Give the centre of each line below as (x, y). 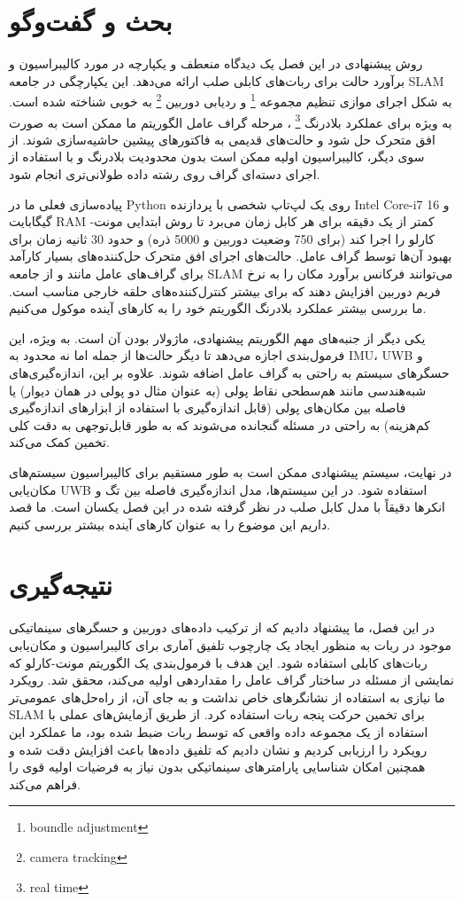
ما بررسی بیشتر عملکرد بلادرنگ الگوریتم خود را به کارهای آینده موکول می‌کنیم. (218, 308)
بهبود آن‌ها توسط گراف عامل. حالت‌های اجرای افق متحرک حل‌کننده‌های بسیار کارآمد (231, 256)
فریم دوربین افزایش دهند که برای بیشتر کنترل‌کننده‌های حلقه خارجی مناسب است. (225, 290)
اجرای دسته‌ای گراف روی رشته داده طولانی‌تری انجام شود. (165, 174)
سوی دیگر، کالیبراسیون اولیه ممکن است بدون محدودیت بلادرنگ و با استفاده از (217, 157)
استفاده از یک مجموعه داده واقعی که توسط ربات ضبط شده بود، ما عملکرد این (219, 731)
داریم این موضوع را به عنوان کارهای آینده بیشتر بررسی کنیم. (170, 524)
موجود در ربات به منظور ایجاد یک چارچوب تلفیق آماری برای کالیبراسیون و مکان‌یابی (231, 645)
